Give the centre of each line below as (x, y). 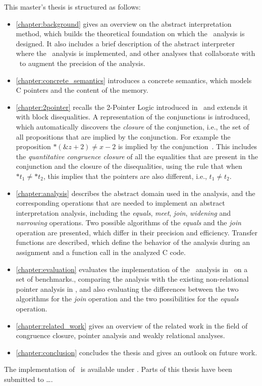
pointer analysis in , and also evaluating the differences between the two (127, 288)
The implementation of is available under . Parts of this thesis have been (118, 369)
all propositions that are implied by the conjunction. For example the (123, 136)
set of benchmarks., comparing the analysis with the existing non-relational (132, 279)
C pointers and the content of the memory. (82, 90)
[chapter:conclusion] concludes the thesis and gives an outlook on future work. (137, 352)
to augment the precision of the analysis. (82, 63)
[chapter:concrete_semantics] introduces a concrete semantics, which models (134, 80)
